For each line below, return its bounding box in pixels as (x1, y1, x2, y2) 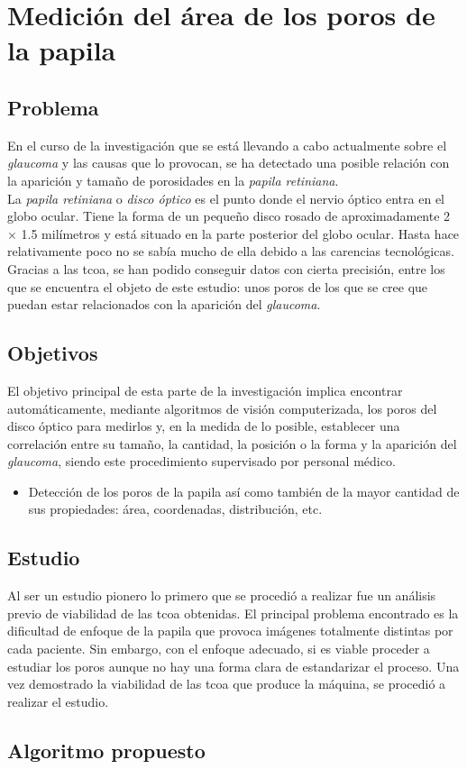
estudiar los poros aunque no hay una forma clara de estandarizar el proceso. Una (7, 656, 460, 675)
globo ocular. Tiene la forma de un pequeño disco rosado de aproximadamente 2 (7, 206, 451, 225)
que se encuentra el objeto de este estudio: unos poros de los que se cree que (7, 277, 428, 296)
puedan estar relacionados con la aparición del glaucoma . (7, 295, 321, 314)
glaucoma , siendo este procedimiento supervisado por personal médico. (7, 452, 396, 471)
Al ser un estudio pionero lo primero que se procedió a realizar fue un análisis (7, 586, 436, 605)
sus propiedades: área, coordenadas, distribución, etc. (28, 499, 323, 518)
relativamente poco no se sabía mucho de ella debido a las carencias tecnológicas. (7, 242, 454, 261)
